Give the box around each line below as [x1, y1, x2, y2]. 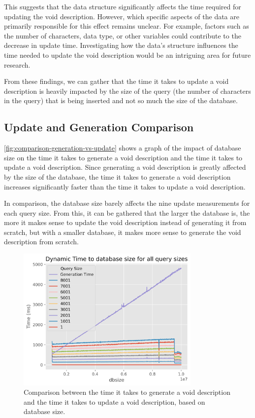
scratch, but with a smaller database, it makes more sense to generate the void [4, 227, 241, 237]
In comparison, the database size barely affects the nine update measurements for [4, 198, 250, 208]
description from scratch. [4, 236, 79, 247]
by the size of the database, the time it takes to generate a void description [4, 171, 231, 182]
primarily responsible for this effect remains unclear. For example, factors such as [4, 21, 249, 31]
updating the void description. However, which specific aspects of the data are [4, 11, 239, 21]
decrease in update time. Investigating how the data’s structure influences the [4, 40, 238, 50]
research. [4, 59, 31, 70]
